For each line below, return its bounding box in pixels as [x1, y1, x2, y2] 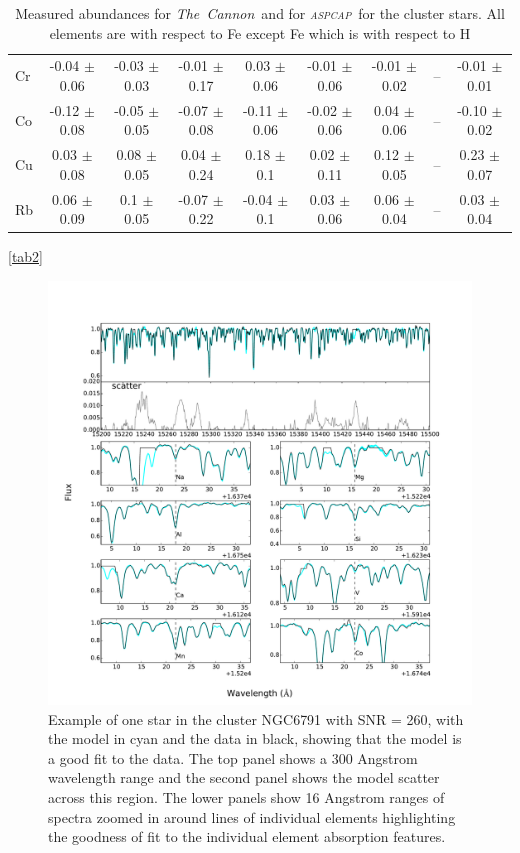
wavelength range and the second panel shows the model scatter [48, 767, 440, 788]
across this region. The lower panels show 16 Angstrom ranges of [48, 787, 445, 807]
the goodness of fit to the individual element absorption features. [48, 826, 446, 847]
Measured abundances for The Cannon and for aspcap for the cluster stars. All [15, 3, 505, 23]
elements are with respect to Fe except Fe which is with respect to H [49, 22, 471, 43]
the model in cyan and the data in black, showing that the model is [48, 728, 462, 749]
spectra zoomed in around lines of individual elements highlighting [48, 806, 456, 827]
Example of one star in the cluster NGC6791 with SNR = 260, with [48, 708, 464, 729]
